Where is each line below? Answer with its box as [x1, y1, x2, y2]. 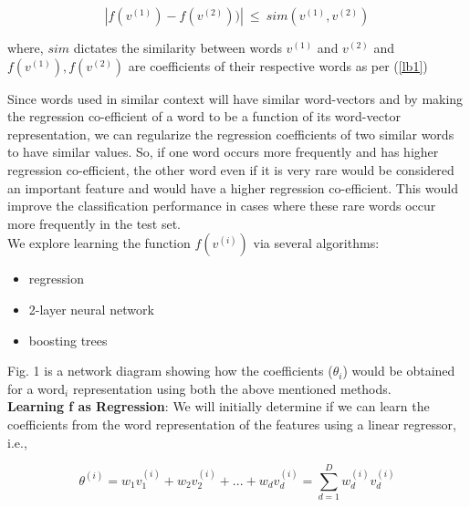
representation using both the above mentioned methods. [72, 378, 392, 398]
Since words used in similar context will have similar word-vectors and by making [7, 88, 464, 108]
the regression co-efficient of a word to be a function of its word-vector [7, 107, 401, 126]
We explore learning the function [7, 233, 191, 253]
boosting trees [28, 330, 108, 349]
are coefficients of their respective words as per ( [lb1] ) [128, 56, 428, 75]
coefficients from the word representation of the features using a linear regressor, [7, 414, 456, 433]
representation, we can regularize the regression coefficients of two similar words [7, 124, 454, 143]
